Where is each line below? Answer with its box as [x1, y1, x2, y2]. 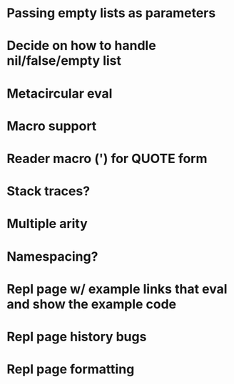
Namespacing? [6, 248, 98, 264]
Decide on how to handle [6, 38, 156, 54]
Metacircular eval [6, 85, 113, 101]
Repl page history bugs [6, 328, 147, 345]
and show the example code [6, 296, 177, 312]
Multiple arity [6, 216, 88, 232]
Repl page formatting [6, 361, 135, 378]
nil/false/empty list [6, 53, 122, 69]
